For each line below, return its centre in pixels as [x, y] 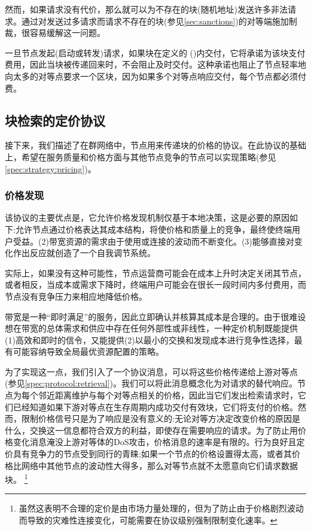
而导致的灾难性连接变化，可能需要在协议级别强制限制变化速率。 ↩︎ [148, 520]
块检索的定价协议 [55, 120]
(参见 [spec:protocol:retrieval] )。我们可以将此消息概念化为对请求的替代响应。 [151, 383]
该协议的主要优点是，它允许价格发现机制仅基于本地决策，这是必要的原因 [147, 217]
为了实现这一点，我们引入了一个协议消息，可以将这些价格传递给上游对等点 [151, 371]
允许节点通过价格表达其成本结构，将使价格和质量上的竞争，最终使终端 [153, 229]
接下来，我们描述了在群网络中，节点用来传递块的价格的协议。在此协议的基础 [155, 145]
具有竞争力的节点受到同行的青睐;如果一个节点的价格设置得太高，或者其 [152, 454]
